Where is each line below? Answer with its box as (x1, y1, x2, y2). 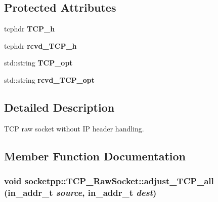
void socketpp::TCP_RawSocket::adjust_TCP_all (4, 175, 214, 187)
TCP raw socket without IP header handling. (4, 123, 144, 133)
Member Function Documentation (4, 148, 186, 163)
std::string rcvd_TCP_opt (4, 74, 95, 85)
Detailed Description (4, 99, 115, 115)
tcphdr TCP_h (4, 23, 55, 34)
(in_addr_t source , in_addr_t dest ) (4, 186, 157, 198)
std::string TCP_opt (4, 57, 73, 68)
